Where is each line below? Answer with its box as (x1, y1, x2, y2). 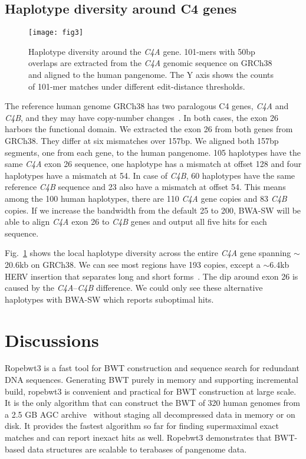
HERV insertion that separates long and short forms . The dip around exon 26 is (5, 270, 298, 282)
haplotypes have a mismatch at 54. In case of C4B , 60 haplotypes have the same (5, 169, 295, 181)
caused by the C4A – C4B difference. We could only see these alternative (5, 281, 263, 294)
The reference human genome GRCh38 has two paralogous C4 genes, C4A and (5, 100, 289, 112)
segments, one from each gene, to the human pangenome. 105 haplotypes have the (5, 146, 301, 158)
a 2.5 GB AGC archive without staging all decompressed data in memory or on (5, 408, 295, 420)
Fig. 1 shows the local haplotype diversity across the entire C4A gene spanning (5, 247, 291, 259)
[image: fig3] (28, 28, 84, 37)
